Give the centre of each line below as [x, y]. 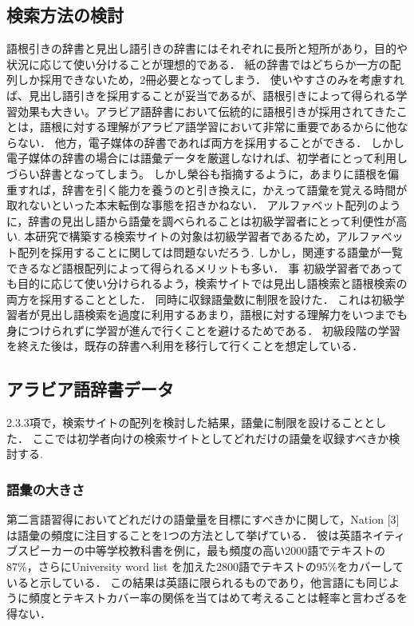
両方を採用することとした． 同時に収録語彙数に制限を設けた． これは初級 [200, 299]
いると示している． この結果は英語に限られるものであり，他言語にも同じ [198, 582]
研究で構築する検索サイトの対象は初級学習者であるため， [186, 236]
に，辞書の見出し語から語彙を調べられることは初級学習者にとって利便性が [201, 220]
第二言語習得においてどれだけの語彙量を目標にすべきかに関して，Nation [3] [203, 519]
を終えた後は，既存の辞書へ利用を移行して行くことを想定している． [185, 346]
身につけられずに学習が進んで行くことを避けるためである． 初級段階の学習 [203, 330]
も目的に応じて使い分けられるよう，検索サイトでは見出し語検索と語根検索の [207, 283]
